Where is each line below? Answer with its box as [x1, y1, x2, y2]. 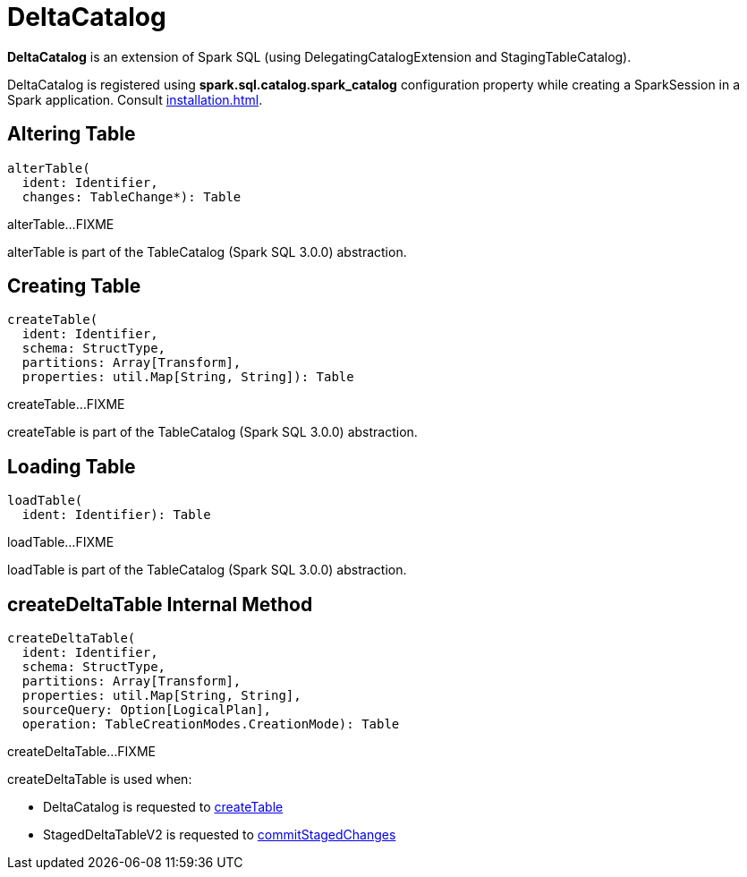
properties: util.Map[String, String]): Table [21, 370, 354, 385]
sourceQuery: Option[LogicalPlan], [21, 702, 272, 718]
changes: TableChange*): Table [21, 189, 242, 204]
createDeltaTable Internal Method [7, 592, 313, 616]
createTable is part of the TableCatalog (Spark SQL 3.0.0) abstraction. [7, 424, 418, 440]
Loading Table [7, 455, 136, 478]
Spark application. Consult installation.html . [7, 91, 263, 107]
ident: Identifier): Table [21, 507, 211, 523]
